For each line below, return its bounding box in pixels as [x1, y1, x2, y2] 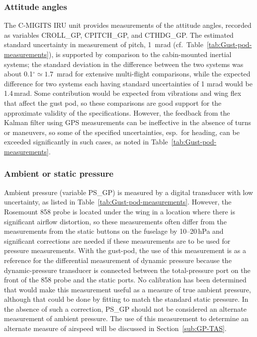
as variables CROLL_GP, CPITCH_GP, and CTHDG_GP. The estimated [4, 29, 234, 40]
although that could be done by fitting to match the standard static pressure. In [4, 294, 249, 304]
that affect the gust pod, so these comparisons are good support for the [4, 97, 222, 108]
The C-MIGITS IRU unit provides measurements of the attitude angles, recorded [4, 20, 252, 30]
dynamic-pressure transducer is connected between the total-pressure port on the [4, 265, 251, 275]
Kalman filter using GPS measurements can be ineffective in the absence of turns [4, 117, 251, 128]
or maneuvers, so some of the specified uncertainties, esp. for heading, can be [4, 127, 240, 137]
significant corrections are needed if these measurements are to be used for [4, 235, 231, 246]
